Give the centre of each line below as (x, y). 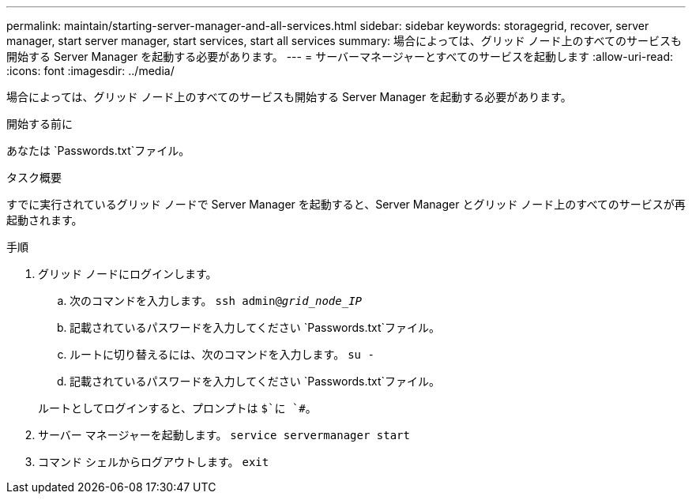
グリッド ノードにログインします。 (128, 274)
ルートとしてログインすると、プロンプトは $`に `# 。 (177, 408)
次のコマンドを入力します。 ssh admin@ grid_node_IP (216, 301)
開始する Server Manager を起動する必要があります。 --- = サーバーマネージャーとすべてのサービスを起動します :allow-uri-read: (340, 56)
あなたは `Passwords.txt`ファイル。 (98, 150)
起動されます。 (45, 220)
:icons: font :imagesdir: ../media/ (90, 71)
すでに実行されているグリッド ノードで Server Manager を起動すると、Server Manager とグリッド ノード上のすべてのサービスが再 (346, 204)
